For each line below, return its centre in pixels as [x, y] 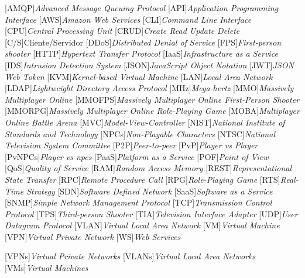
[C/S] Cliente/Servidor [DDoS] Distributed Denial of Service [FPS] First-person [143, 42]
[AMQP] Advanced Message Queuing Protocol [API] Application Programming [142, 8]
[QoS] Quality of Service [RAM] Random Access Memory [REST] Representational [148, 168]
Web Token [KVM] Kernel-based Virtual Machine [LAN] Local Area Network [139, 76]
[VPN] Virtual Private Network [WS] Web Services [93, 236]
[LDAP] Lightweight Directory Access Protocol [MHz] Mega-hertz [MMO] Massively [149, 88]
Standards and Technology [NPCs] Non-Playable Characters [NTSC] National [140, 133]
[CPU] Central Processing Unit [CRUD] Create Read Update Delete [122, 31]
